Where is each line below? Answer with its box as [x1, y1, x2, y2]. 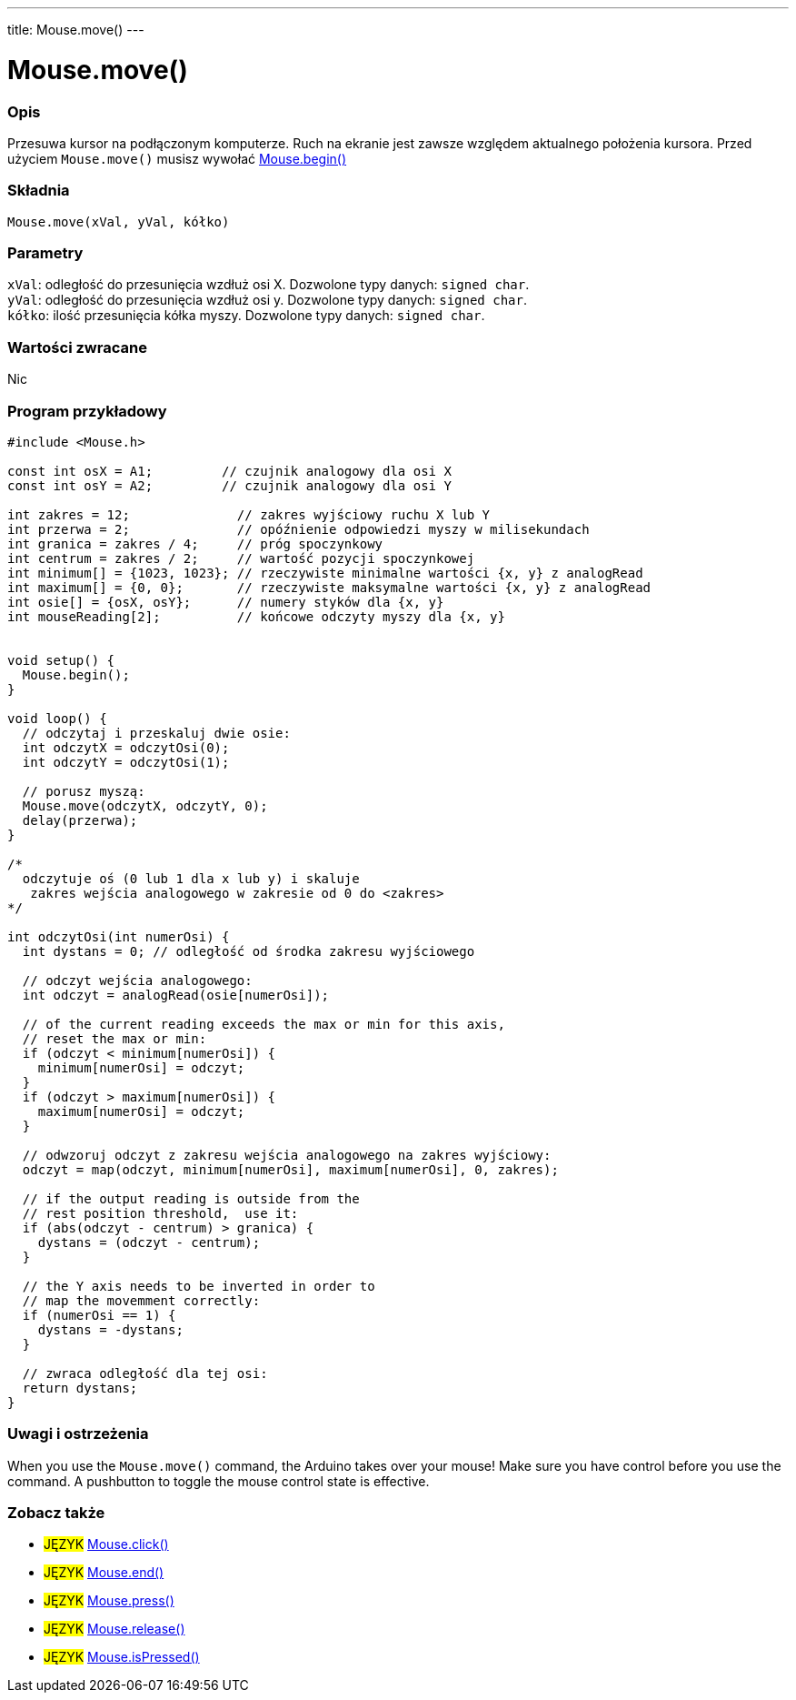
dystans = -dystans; [37, 1322, 184, 1337]
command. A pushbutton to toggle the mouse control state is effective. [7, 1473, 430, 1489]
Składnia [7, 181, 70, 200]
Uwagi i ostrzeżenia [7, 1424, 149, 1443]
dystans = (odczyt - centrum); [37, 1234, 261, 1250]
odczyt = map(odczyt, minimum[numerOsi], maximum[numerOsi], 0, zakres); [22, 1162, 559, 1177]
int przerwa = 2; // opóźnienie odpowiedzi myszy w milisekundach [7, 521, 590, 537]
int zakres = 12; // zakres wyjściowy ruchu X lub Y [7, 507, 491, 522]
